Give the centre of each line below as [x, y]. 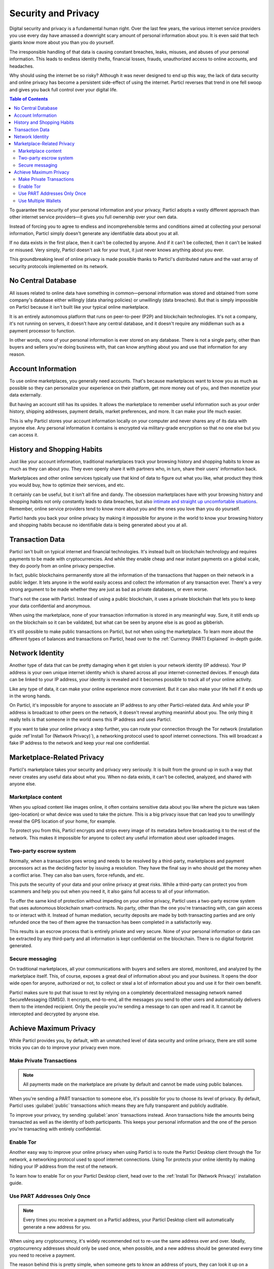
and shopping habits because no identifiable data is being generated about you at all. [98, 525]
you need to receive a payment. [42, 1255]
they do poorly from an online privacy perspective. [62, 566]
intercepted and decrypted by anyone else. [55, 1014]
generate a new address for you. [57, 1227]
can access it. [24, 435]
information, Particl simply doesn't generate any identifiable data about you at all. [94, 233]
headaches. [22, 66]
